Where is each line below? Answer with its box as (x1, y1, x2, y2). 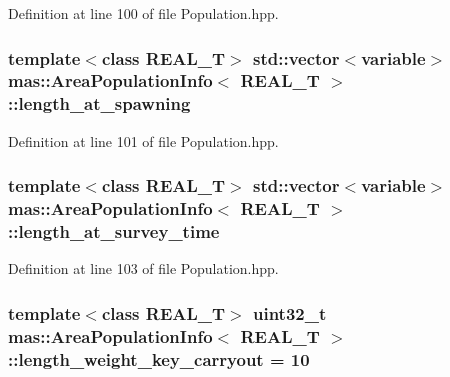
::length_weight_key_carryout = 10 (8, 346, 310, 371)
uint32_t (253, 300, 327, 325)
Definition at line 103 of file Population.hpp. (8, 258, 279, 279)
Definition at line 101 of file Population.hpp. (8, 130, 279, 151)
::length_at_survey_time (8, 219, 220, 244)
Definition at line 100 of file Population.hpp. (8, 3, 279, 23)
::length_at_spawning (8, 91, 191, 116)
